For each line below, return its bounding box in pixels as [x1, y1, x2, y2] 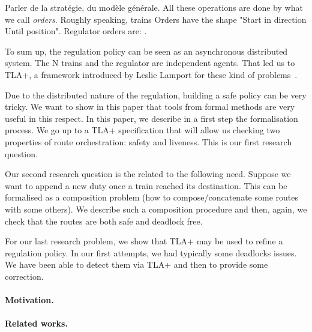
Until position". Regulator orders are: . [5, 25, 147, 37]
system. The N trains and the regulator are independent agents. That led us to [5, 56, 295, 69]
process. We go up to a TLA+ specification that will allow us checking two [5, 124, 280, 136]
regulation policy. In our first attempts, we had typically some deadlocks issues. [5, 246, 297, 259]
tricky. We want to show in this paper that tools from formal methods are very [5, 100, 295, 113]
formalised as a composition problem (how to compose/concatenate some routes [5, 191, 298, 204]
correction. [5, 270, 44, 282]
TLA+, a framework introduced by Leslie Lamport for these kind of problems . [5, 68, 298, 80]
